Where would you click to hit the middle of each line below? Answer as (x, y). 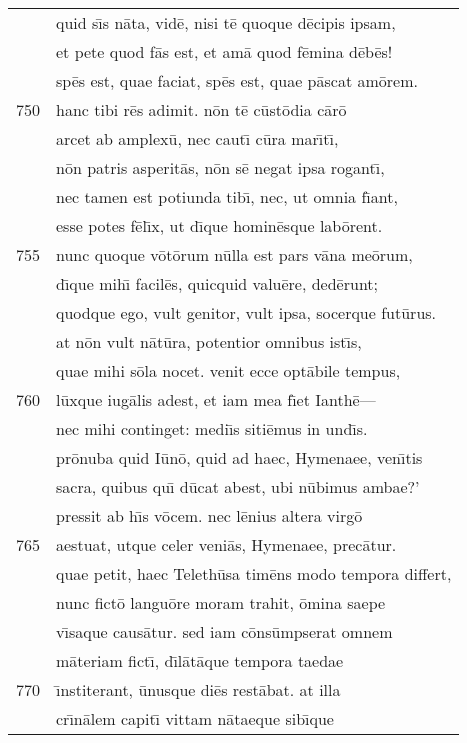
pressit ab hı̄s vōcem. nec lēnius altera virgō (209, 515)
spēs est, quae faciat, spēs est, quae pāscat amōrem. (237, 80)
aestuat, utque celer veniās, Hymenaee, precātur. (226, 544)
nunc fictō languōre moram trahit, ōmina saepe (221, 602)
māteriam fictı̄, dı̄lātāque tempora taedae (200, 660)
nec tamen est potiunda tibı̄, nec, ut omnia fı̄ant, (227, 196)
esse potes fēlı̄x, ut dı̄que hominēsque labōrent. (219, 225)
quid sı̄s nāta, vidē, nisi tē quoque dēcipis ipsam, (226, 22)
